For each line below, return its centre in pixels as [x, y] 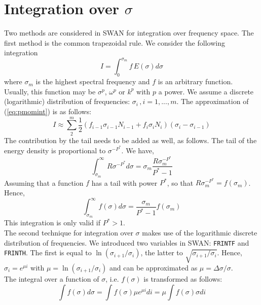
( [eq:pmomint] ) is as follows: [48, 111]
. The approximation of [213, 101]
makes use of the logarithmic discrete [200, 232]
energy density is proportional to [55, 150]
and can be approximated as [154, 267]
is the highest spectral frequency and [93, 81]
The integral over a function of [52, 278]
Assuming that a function [44, 182]
